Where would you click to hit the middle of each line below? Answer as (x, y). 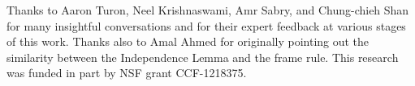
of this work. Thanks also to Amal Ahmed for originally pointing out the (188, 41)
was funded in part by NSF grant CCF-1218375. (127, 73)
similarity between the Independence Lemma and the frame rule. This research (203, 57)
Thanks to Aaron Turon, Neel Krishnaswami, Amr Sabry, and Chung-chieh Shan (208, 10)
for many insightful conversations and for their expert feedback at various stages (206, 25)
